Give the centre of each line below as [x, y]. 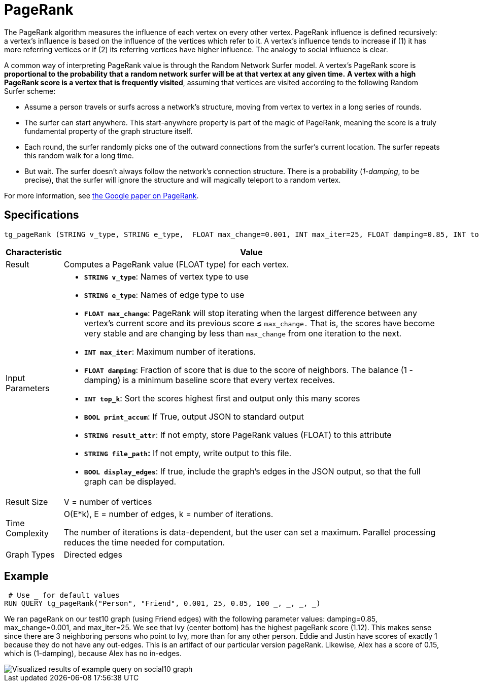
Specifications [42, 215]
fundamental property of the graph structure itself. [109, 131]
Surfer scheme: [30, 91]
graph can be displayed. [130, 481]
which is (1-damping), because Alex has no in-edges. [93, 654]
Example [26, 576]
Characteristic [34, 252]
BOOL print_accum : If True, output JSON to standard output [194, 416]
